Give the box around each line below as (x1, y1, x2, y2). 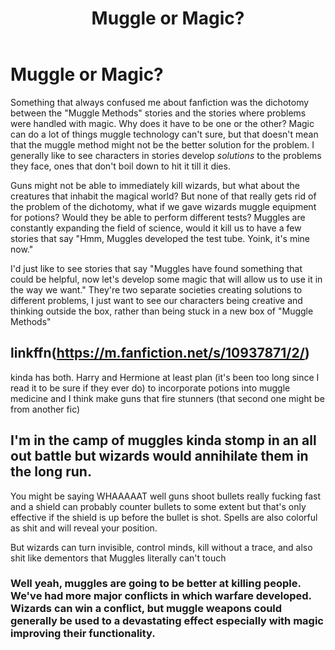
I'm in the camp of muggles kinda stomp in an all (10, 432, 317, 449)
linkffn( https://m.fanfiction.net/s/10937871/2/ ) (10, 345, 310, 362)
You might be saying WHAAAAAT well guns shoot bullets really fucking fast (10, 490, 322, 502)
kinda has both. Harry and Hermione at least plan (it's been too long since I (10, 371, 320, 383)
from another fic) (10, 403, 81, 415)
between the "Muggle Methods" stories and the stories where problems (10, 107, 307, 119)
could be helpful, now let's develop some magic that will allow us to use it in (10, 273, 323, 285)
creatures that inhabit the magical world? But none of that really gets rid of (10, 190, 317, 202)
